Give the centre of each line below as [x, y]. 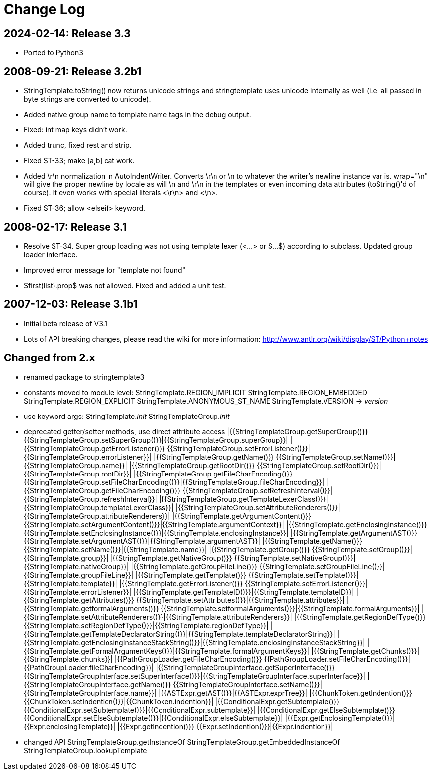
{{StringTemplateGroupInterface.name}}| [90, 693]
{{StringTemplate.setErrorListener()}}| [306, 583]
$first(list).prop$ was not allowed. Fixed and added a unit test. [125, 285]
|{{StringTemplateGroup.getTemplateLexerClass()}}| [243, 499]
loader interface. [51, 254]
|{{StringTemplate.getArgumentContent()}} [242, 516]
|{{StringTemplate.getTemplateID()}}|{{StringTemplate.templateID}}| [244, 592]
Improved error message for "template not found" [105, 270]
